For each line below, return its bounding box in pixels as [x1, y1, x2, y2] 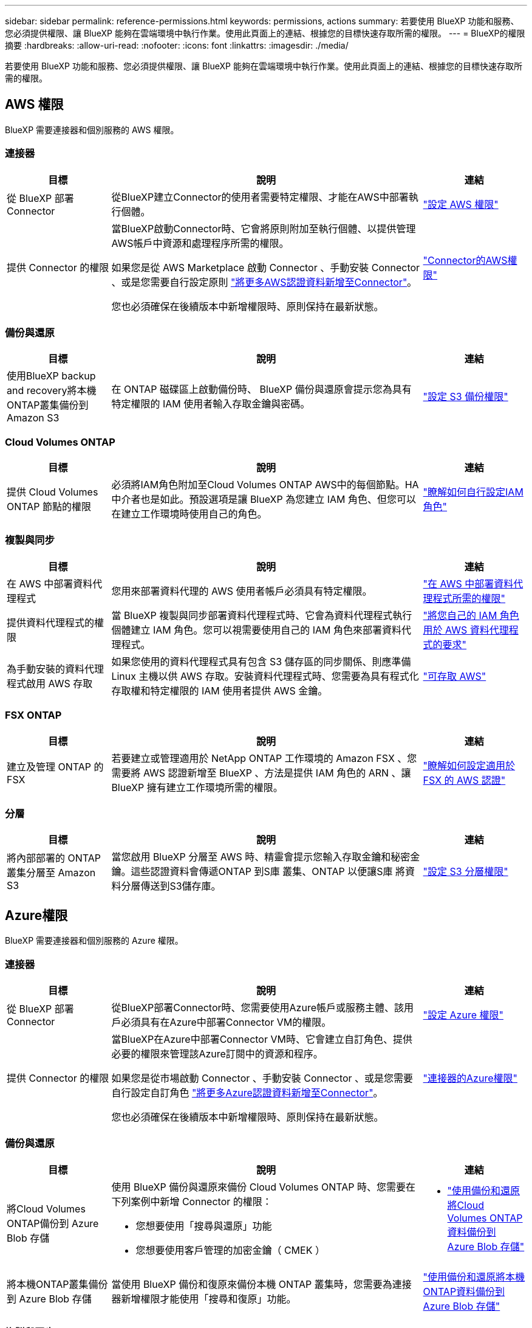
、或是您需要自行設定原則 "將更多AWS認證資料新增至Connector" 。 [111, 275, 417, 288]
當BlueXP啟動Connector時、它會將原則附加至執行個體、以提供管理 [111, 222, 416, 235]
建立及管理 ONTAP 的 [7, 760, 104, 773]
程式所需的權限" [432, 592, 506, 604]
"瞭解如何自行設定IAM [423, 486, 523, 499]
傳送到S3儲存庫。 [140, 880, 221, 893]
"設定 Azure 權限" [423, 1008, 503, 1021]
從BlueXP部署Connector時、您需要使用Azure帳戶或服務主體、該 [111, 1001, 404, 1014]
